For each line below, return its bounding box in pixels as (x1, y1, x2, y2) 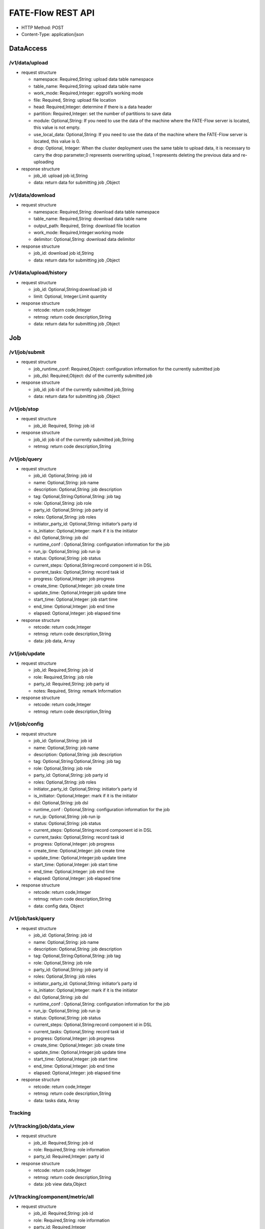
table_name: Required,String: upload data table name (33, 83, 141, 89)
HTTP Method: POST (21, 25, 64, 30)
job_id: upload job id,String (33, 173, 88, 178)
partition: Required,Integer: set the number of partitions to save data (33, 111, 172, 117)
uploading (33, 159, 54, 165)
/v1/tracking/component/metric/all (9, 1193, 94, 1200)
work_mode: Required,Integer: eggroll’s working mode (33, 90, 143, 96)
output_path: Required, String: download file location (33, 223, 140, 229)
